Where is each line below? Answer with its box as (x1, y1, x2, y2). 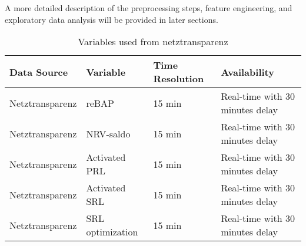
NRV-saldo (86, 126, 131, 140)
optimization (86, 225, 138, 239)
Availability (221, 65, 274, 79)
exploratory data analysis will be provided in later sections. (5, 13, 218, 25)
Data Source (9, 65, 68, 79)
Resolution (153, 72, 204, 86)
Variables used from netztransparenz (78, 35, 228, 49)
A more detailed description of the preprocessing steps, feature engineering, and (5, 2, 292, 14)
